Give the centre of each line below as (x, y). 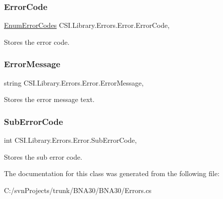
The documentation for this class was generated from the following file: (112, 173)
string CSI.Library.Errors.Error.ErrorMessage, (74, 82)
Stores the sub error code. (43, 156)
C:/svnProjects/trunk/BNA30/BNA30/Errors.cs (78, 190)
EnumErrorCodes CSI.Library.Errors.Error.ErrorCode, (87, 25)
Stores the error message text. (49, 99)
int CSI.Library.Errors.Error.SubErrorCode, (70, 140)
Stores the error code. (37, 42)
